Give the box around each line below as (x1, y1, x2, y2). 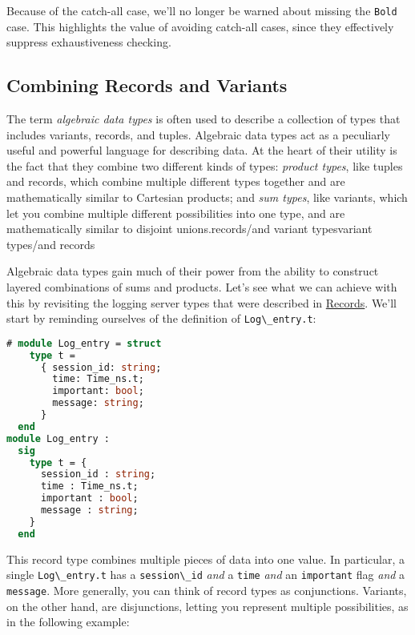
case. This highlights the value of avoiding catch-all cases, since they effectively (6, 18, 394, 34)
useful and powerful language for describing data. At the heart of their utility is (6, 142, 397, 159)
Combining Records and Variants (6, 73, 288, 98)
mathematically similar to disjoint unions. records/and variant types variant (6, 220, 373, 237)
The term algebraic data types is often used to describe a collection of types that (6, 111, 401, 127)
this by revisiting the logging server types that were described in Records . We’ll (6, 294, 397, 311)
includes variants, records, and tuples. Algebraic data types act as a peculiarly (6, 126, 390, 143)
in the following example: (6, 613, 130, 630)
